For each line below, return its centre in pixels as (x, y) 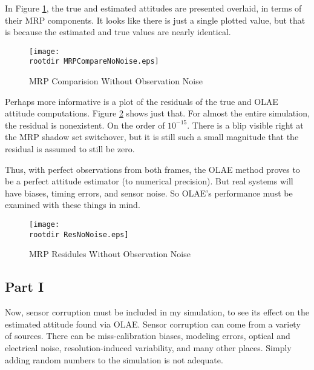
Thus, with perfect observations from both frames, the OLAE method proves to (152, 169)
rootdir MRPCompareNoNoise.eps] (94, 62)
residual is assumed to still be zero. (70, 149)
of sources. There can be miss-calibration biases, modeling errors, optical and (148, 336)
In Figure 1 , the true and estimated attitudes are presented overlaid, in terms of (153, 8)
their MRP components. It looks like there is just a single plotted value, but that (155, 20)
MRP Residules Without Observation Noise (110, 254)
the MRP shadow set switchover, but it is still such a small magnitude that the (152, 137)
